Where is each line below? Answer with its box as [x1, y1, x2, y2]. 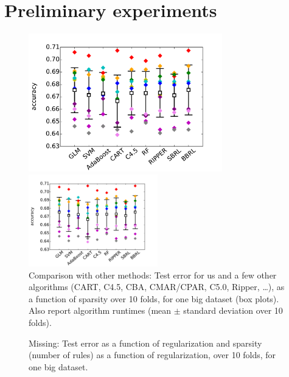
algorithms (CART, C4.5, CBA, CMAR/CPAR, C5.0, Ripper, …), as [29, 280, 285, 293]
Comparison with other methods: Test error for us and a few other [29, 268, 277, 281]
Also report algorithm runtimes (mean [29, 304, 172, 317]
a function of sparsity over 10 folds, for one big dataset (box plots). [29, 292, 279, 305]
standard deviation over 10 [183, 304, 283, 317]
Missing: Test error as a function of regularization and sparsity [29, 336, 262, 349]
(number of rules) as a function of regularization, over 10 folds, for [29, 348, 276, 361]
